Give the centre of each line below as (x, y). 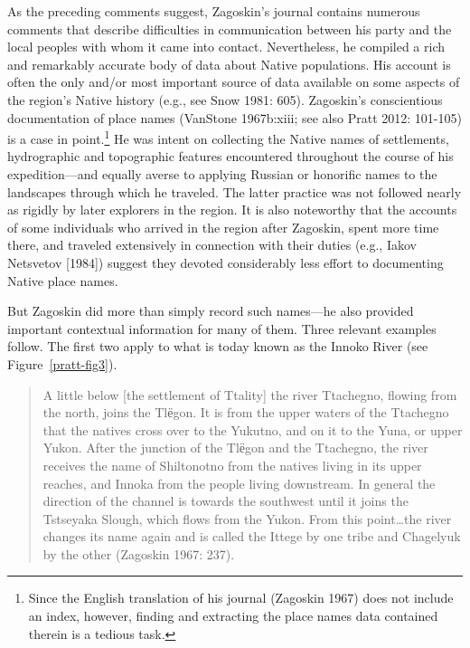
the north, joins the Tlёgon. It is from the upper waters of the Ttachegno (246, 412)
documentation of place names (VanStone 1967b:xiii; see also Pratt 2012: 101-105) (235, 117)
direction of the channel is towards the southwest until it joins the (226, 501)
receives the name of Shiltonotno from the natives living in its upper (232, 465)
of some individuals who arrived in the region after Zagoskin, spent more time (223, 227)
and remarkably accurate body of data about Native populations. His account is (229, 64)
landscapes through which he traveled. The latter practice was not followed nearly (235, 191)
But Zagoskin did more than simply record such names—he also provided (211, 311)
